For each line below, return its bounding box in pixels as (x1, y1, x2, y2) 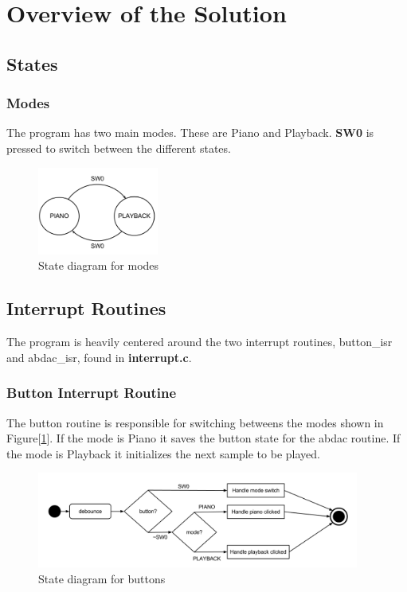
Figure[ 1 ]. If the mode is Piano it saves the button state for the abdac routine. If (6, 430, 401, 446)
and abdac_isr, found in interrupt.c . (6, 349, 192, 365)
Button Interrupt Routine (6, 383, 177, 403)
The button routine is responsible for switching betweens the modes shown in (6, 414, 384, 430)
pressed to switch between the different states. (6, 139, 231, 156)
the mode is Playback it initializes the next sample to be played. (6, 445, 320, 462)
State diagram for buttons (38, 570, 166, 586)
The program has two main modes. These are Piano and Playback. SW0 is (6, 124, 374, 141)
